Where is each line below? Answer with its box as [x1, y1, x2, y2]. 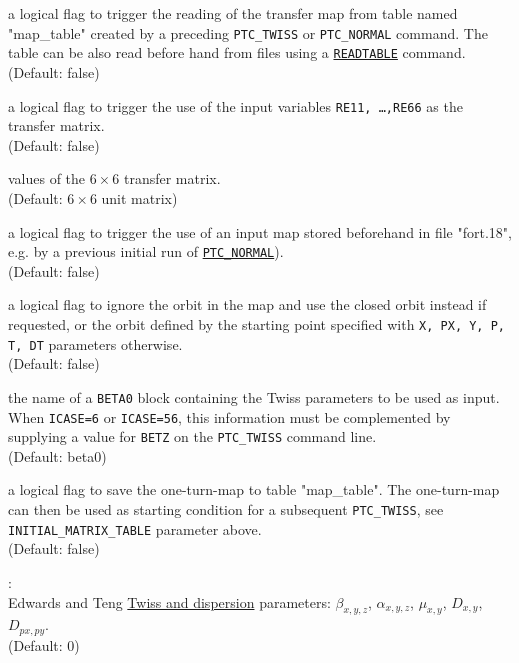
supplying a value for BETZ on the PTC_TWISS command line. [8, 426, 377, 447]
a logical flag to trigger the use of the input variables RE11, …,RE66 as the [8, 95, 463, 116]
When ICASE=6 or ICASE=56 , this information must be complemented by [8, 406, 451, 427]
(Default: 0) [8, 634, 80, 655]
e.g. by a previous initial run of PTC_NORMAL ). [8, 241, 284, 262]
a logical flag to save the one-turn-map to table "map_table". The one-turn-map [8, 479, 500, 500]
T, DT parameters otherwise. [8, 333, 183, 354]
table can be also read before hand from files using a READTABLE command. [8, 42, 466, 63]
